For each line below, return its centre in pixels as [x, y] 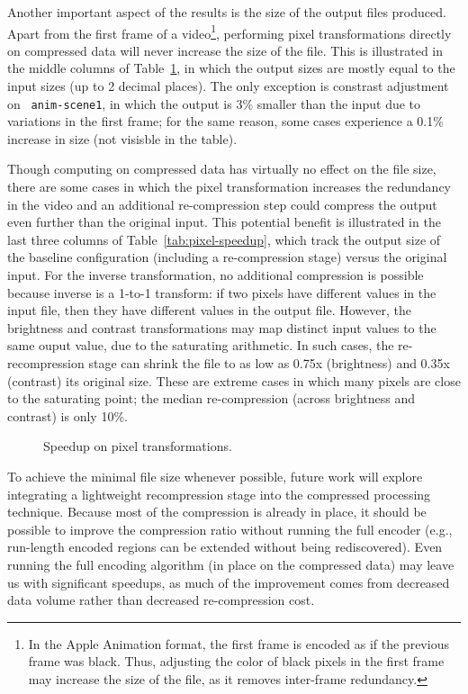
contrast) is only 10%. [67, 415]
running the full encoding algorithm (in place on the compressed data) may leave [231, 564]
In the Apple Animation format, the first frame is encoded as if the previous [238, 643]
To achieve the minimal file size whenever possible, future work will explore [215, 476]
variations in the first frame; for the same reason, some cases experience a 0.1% [225, 121]
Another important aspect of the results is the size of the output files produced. [227, 12]
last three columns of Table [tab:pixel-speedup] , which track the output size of [224, 239]
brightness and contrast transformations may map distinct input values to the [222, 327]
